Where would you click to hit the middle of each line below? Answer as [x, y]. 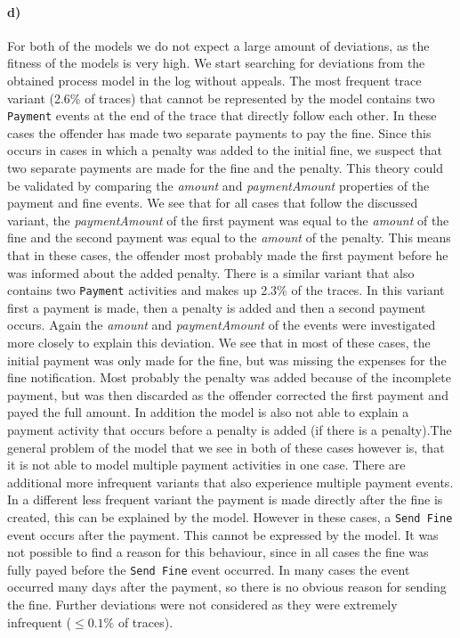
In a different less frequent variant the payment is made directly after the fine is [225, 499]
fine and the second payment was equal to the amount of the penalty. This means [229, 237]
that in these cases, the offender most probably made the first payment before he [228, 254]
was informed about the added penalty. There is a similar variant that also [211, 272]
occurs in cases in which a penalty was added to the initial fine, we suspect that [225, 150]
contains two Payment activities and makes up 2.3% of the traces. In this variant [226, 290]
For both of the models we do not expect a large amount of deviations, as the [218, 45]
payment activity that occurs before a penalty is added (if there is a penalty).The [230, 429]
